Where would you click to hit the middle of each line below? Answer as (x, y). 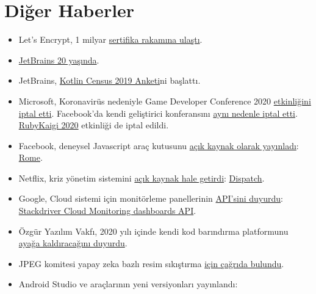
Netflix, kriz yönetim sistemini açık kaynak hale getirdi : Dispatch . (142, 178)
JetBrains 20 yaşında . (59, 60)
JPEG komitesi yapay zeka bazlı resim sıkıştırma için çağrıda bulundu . (151, 263)
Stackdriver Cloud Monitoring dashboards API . (107, 211)
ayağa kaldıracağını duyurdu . (73, 243)
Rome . (31, 157)
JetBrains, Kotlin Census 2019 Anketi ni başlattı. (110, 80)
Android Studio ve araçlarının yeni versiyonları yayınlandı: (128, 284)
